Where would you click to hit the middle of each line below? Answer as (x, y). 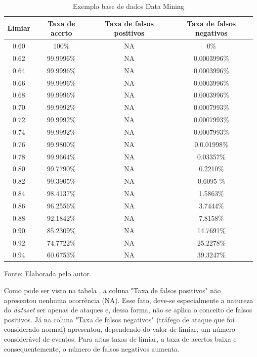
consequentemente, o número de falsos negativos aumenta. (92, 348)
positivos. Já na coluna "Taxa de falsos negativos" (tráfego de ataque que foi (119, 319)
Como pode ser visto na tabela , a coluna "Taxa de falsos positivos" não (112, 290)
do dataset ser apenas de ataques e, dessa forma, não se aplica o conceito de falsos (128, 310)
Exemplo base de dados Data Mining (128, 6)
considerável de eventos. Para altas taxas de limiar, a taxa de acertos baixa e (120, 339)
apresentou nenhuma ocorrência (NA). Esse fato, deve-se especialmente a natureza (128, 300)
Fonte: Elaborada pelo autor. (48, 274)
